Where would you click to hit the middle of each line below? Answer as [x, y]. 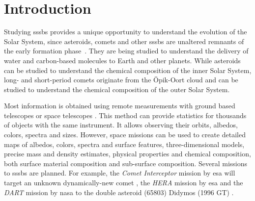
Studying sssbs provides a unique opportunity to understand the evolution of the [126, 32]
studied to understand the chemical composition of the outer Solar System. [117, 89]
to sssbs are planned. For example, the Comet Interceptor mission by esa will [120, 173]
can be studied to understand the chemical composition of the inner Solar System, [128, 70]
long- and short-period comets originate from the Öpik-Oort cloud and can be [121, 80]
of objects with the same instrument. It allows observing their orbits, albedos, [121, 125]
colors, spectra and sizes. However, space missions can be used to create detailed [125, 135]
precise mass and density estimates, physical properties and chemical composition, [127, 154]
